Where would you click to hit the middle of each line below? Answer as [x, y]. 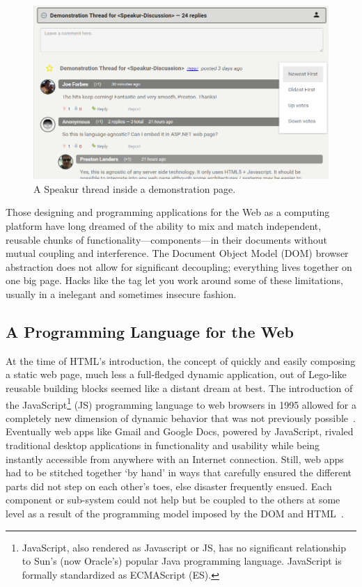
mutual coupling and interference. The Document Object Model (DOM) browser [177, 253]
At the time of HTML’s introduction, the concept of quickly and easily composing [181, 360]
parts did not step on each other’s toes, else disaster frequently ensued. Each [169, 486]
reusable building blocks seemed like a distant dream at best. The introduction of [179, 388]
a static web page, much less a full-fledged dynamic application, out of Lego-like [176, 374]
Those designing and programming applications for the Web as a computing [168, 212]
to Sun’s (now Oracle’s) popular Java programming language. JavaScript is [182, 561]
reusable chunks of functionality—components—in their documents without [167, 239]
